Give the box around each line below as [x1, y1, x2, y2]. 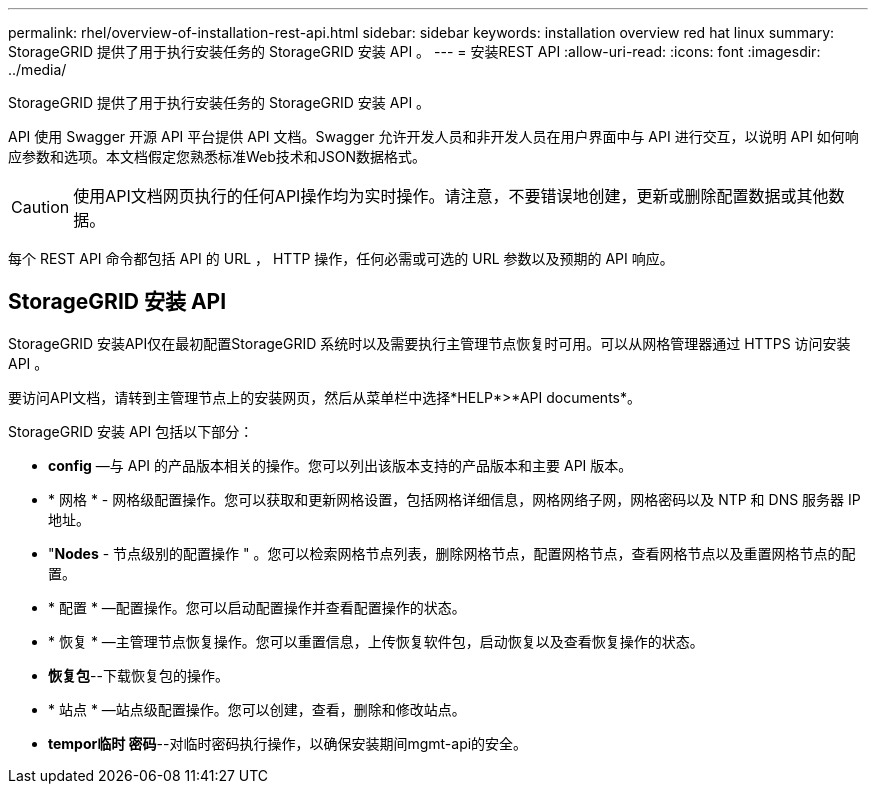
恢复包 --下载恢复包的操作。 [48, 666, 229, 684]
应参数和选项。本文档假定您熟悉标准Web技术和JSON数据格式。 [8, 148, 427, 165]
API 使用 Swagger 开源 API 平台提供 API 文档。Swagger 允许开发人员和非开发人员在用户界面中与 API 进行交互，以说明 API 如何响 [8, 128, 859, 145]
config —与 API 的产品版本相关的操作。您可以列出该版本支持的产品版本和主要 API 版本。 [48, 456, 633, 474]
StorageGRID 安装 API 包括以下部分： [8, 422, 254, 440]
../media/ [8, 61, 67, 78]
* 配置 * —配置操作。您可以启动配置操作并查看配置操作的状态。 [48, 598, 466, 616]
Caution [11, 197, 70, 217]
